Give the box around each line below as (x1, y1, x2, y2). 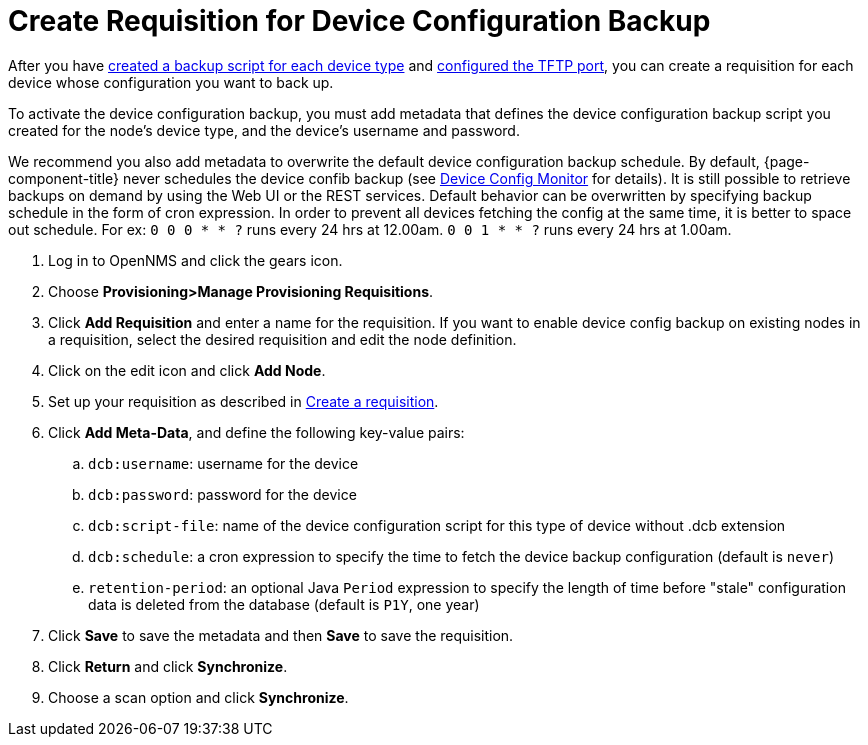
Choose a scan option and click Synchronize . (48, 688, 349, 706)
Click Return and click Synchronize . (48, 657, 288, 675)
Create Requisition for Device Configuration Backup (8, 4, 711, 38)
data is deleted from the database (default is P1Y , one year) (88, 595, 480, 613)
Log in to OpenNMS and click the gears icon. (48, 251, 343, 269)
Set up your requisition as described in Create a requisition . (48, 392, 439, 410)
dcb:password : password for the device (88, 485, 357, 503)
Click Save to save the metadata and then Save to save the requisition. (48, 626, 514, 644)
